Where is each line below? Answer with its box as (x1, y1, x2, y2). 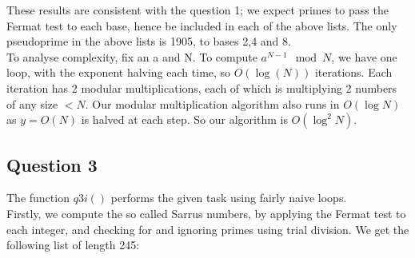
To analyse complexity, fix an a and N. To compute (6, 48, 257, 65)
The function (6, 189, 70, 206)
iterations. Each (314, 64, 393, 81)
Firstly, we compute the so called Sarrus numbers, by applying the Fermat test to (6, 204, 406, 221)
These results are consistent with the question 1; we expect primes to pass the (6, 2, 389, 18)
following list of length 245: (6, 236, 140, 253)
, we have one (331, 48, 397, 65)
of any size (6, 95, 58, 112)
